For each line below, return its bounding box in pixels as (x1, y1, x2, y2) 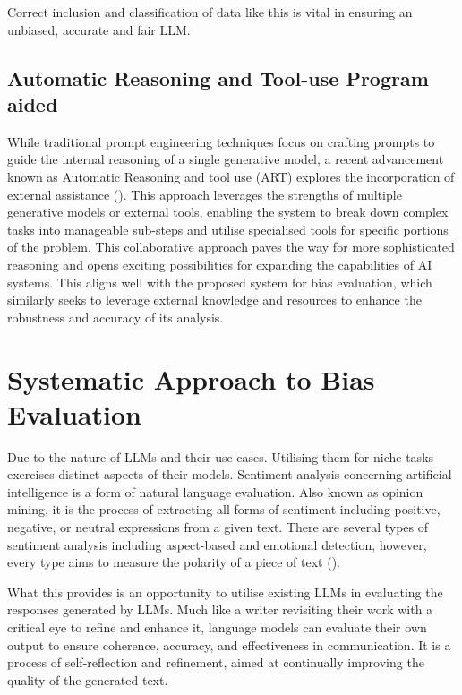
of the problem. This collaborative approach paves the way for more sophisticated (7, 237, 455, 256)
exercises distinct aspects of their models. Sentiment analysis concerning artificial (7, 465, 452, 484)
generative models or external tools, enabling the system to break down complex (7, 202, 449, 221)
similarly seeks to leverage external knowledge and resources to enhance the (7, 290, 422, 309)
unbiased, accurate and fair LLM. (7, 20, 191, 39)
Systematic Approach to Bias (7, 360, 375, 397)
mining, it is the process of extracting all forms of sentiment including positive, (7, 500, 441, 519)
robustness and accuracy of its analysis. (7, 307, 224, 326)
